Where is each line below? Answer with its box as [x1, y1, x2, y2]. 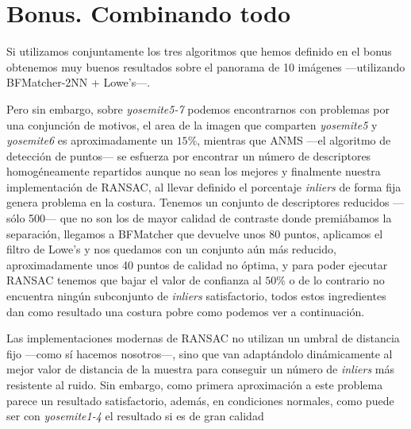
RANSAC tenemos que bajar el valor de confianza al [6, 272, 262, 288]
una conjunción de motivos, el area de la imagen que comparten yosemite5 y [6, 116, 378, 133]
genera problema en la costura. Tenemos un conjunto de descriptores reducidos [6, 194, 390, 211]
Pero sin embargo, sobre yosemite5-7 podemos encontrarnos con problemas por [6, 100, 390, 117]
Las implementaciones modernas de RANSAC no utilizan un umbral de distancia [6, 330, 400, 346]
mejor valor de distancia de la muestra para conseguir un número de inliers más [6, 361, 394, 377]
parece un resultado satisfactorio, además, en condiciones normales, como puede [6, 392, 394, 408]
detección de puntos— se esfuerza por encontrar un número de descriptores [6, 147, 371, 164]
